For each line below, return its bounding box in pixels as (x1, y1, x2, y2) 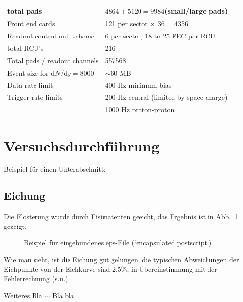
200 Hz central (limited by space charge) (105, 92, 228, 102)
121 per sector (105, 18, 148, 29)
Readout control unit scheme (7, 31, 95, 41)
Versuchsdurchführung (4, 135, 160, 155)
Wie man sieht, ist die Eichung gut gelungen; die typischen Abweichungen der (4, 254, 239, 264)
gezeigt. (4, 221, 27, 231)
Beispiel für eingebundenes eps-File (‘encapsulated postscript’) (24, 237, 212, 248)
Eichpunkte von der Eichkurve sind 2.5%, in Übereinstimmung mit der (4, 264, 217, 274)
